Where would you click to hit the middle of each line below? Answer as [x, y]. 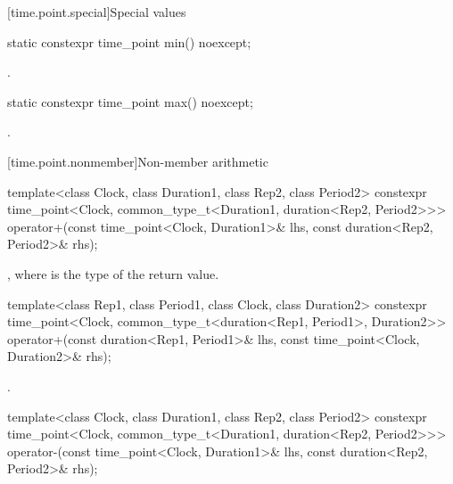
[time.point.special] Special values [97, 12]
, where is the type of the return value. [113, 273]
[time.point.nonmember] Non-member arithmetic [138, 161]
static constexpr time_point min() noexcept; [129, 41]
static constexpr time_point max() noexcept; [130, 101]
